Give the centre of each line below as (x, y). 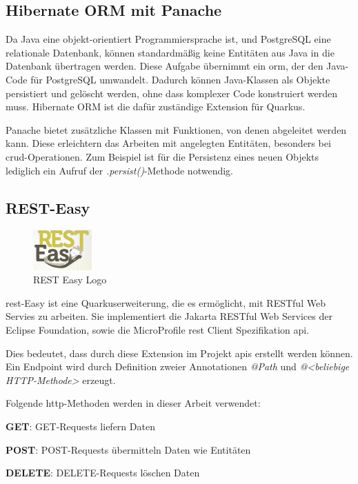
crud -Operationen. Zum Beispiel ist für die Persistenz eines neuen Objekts (162, 156)
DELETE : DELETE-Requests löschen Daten (103, 473)
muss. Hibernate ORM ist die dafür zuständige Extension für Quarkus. (156, 107)
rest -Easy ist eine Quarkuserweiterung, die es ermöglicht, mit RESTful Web (166, 302)
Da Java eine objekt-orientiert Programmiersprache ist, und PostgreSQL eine (168, 39)
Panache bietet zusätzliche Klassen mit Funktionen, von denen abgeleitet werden (176, 129)
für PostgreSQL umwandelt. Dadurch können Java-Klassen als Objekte (180, 79)
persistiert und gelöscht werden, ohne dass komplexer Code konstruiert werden (171, 93)
